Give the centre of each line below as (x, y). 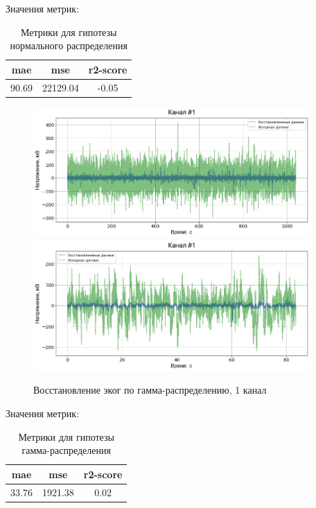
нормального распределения (69, 45)
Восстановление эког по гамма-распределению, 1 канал (150, 390)
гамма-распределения (66, 450)
